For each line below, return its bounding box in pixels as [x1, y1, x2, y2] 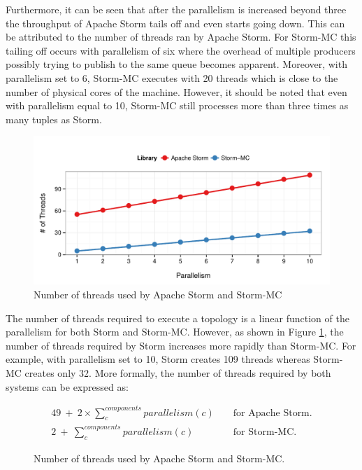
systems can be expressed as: [6, 379, 129, 394]
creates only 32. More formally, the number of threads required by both [24, 365, 331, 380]
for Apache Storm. [233, 408, 312, 418]
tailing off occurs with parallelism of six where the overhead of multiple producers [6, 43, 356, 57]
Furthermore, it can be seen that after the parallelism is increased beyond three [6, 2, 347, 16]
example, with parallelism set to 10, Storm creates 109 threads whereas [6, 352, 310, 366]
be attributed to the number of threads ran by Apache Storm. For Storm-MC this [6, 29, 356, 44]
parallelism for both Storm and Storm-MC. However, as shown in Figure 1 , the [6, 324, 344, 339]
